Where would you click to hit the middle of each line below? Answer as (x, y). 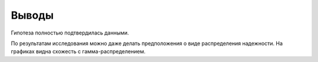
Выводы (32, 15)
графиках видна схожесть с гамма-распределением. (78, 51)
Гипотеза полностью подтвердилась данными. (70, 33)
